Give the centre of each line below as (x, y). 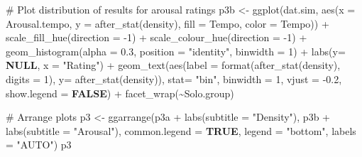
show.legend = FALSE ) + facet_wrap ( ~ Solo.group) (120, 93)
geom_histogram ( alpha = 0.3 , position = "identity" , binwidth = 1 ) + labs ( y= (176, 51)
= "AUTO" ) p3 (39, 145)
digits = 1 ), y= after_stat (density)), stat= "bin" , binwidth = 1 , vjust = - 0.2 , (174, 78)
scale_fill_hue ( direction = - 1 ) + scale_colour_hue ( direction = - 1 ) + (157, 37)
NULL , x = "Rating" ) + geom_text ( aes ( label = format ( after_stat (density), (173, 65)
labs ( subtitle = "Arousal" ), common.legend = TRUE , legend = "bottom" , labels (181, 130)
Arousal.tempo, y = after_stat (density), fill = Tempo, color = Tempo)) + (168, 23)
